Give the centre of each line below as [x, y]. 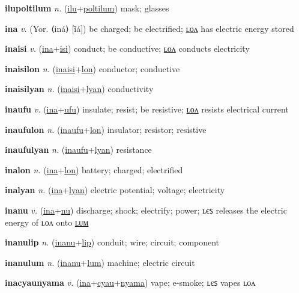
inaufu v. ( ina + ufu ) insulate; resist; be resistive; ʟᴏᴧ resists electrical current [147, 109]
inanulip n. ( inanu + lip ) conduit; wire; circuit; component [112, 242]
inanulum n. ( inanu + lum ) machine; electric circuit [100, 262]
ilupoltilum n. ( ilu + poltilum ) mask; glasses [87, 8]
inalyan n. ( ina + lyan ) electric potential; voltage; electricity [115, 190]
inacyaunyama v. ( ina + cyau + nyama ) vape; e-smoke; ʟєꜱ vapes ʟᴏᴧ [130, 282]
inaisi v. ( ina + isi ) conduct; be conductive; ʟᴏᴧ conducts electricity [127, 48]
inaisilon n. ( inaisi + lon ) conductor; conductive [92, 68]
